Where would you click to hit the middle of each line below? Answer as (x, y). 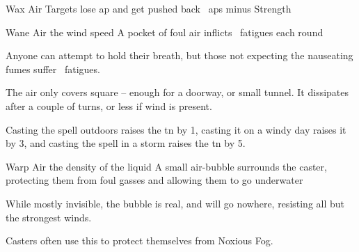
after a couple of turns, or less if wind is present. (109, 105)
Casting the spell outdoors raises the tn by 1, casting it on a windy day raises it (176, 129)
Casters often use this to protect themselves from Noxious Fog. (139, 241)
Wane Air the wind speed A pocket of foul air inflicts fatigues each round (165, 32)
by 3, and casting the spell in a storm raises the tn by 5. (126, 143)
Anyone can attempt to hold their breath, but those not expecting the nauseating (179, 55)
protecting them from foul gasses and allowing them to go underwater (154, 180)
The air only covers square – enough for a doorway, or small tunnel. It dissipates (177, 92)
